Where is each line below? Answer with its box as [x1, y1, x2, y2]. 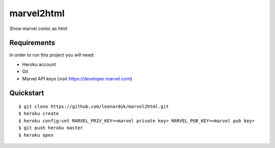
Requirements [9, 39, 56, 47]
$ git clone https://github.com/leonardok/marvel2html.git [18, 104, 169, 109]
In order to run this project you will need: [9, 52, 95, 58]
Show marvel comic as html [9, 25, 68, 32]
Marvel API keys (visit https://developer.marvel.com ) [22, 75, 132, 81]
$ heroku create [18, 111, 59, 116]
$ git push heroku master [18, 125, 84, 131]
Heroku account [22, 61, 56, 67]
